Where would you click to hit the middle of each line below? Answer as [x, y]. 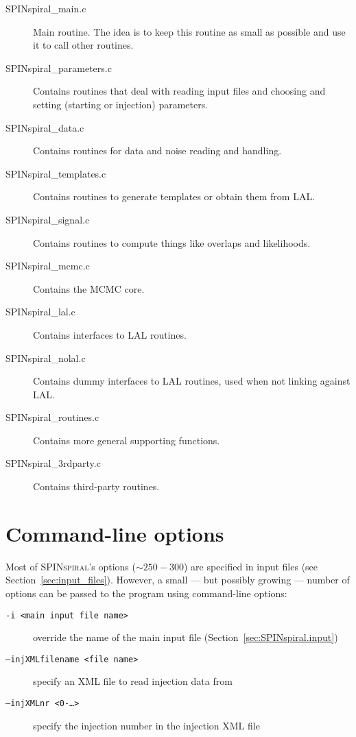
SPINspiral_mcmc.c [48, 266]
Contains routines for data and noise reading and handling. [157, 150]
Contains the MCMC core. [89, 288]
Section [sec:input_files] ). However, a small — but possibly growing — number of [178, 580]
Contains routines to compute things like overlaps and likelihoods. [172, 242]
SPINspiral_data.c [45, 127]
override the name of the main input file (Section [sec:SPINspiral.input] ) [186, 637]
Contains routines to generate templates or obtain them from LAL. [174, 196]
